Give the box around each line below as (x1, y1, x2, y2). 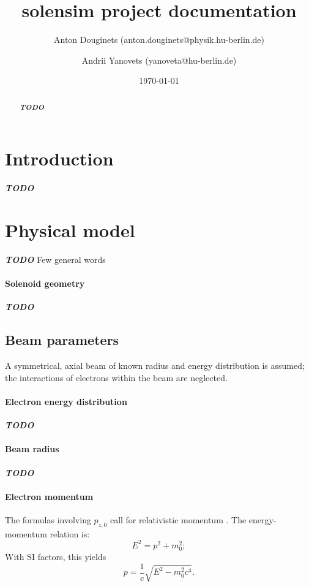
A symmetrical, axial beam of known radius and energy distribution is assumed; (5, 359, 305, 372)
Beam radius (5, 442, 59, 455)
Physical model (5, 218, 135, 243)
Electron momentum (5, 490, 94, 502)
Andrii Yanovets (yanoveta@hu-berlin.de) (81, 53, 237, 66)
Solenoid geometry (5, 277, 85, 290)
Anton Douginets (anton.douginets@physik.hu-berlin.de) (54, 33, 264, 46)
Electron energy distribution (5, 395, 127, 407)
